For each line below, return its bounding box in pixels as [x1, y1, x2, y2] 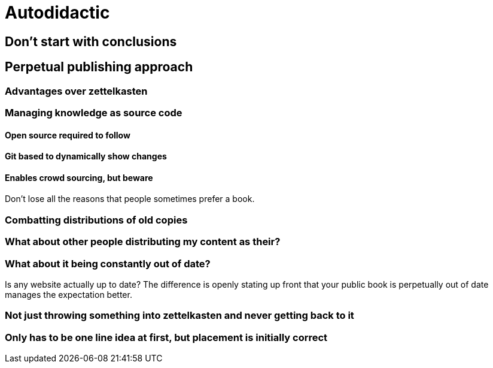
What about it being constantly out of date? [5, 257, 211, 270]
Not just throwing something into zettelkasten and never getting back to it [5, 309, 354, 322]
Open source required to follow [5, 129, 130, 140]
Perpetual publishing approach [5, 59, 193, 75]
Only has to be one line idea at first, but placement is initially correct [5, 331, 328, 343]
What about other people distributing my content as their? [5, 236, 281, 248]
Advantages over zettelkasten [5, 85, 148, 97]
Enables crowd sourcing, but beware [5, 172, 153, 183]
